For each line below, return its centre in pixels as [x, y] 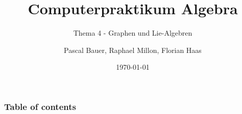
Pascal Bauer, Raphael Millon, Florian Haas [133, 50]
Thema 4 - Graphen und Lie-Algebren [133, 33]
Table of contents [40, 106]
